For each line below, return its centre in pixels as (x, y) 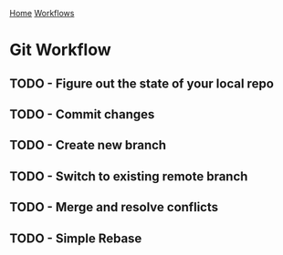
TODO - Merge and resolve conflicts (114, 207)
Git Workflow (60, 50)
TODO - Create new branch (88, 145)
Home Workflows (42, 13)
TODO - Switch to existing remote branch (129, 176)
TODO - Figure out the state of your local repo (141, 83)
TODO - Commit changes (82, 114)
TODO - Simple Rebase (76, 238)
